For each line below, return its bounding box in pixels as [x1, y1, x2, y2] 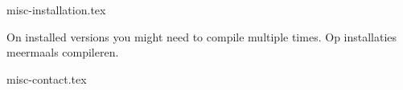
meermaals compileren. [6, 44, 119, 61]
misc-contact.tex [6, 70, 87, 87]
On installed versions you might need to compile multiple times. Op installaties [6, 28, 397, 45]
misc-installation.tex [6, 2, 106, 18]
